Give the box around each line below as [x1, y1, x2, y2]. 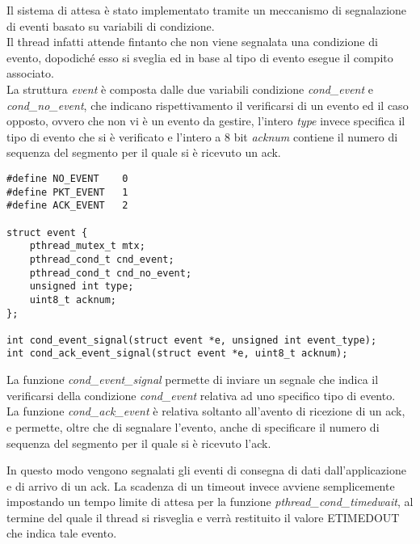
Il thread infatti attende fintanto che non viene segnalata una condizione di [6, 33, 378, 50]
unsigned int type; [29, 280, 134, 293]
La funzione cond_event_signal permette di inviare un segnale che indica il [6, 371, 379, 388]
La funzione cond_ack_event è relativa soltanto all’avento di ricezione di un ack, [6, 403, 405, 420]
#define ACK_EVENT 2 [6, 200, 128, 212]
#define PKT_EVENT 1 [6, 186, 128, 198]
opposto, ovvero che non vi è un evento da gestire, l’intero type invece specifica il [6, 112, 405, 129]
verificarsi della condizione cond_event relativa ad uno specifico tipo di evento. [6, 386, 396, 403]
